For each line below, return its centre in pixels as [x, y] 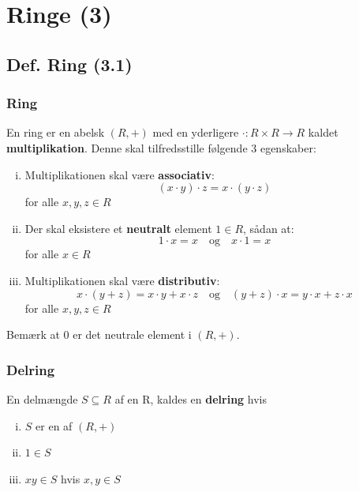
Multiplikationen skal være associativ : [120, 174]
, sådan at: [269, 228]
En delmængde [42, 398]
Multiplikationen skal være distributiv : [122, 280]
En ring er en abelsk [56, 132]
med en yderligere [196, 132]
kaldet [323, 132]
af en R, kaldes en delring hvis [191, 398]
